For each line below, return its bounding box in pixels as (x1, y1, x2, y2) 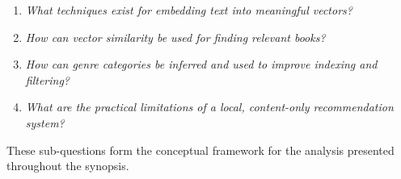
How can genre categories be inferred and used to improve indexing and (25, 56, 378, 73)
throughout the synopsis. (6, 157, 129, 174)
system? (25, 114, 65, 131)
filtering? (25, 71, 70, 88)
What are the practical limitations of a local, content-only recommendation (25, 98, 394, 115)
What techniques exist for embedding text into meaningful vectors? (25, 2, 352, 18)
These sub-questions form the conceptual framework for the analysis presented (6, 141, 395, 158)
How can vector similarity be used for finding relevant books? (25, 28, 326, 45)
